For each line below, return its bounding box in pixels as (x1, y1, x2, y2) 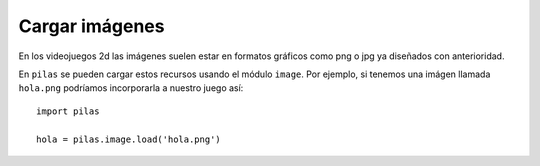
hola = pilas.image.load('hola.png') (36, 133, 222, 145)
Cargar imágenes (18, 15, 165, 37)
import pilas (36, 105, 100, 117)
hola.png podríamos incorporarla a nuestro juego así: (18, 82, 244, 94)
